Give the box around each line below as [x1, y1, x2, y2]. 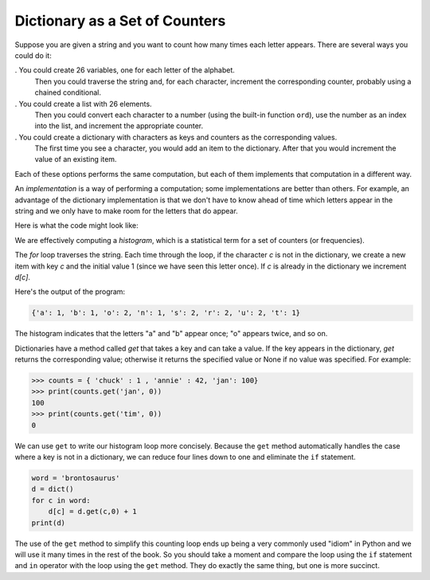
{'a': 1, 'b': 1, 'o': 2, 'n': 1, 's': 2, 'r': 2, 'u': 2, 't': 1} [31, 308, 301, 318]
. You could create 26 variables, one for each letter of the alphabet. [14, 65, 235, 75]
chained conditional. [34, 88, 102, 97]
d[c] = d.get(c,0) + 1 [48, 507, 137, 516]
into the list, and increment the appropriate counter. [34, 121, 203, 131]
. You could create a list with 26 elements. [14, 99, 152, 108]
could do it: [14, 50, 52, 60]
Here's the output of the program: [14, 287, 126, 296]
